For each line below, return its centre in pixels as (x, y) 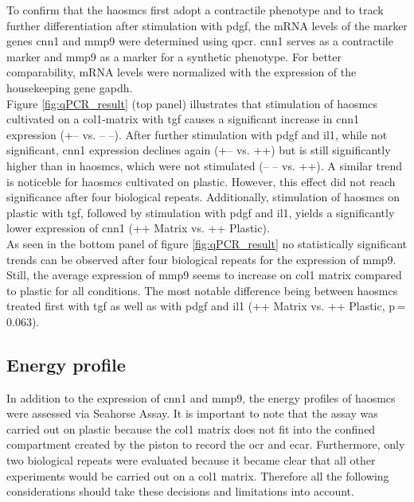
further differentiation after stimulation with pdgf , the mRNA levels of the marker (207, 25)
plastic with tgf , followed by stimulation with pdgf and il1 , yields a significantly (201, 212)
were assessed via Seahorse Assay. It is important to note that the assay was (192, 413)
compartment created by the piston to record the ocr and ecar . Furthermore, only (206, 444)
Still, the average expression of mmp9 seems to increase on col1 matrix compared (204, 275)
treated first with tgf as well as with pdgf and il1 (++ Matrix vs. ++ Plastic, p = (206, 306)
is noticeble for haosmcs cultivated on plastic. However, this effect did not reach (201, 181)
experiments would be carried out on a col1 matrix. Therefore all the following (198, 475)
